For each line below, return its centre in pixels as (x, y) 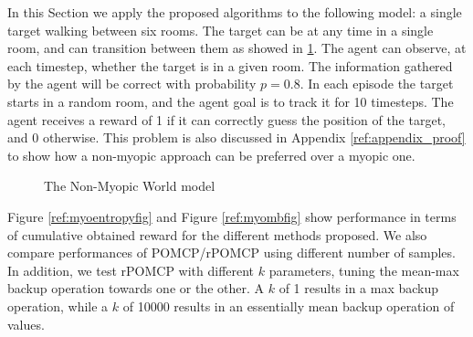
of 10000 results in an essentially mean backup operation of (289, 305)
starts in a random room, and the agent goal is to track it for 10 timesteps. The (231, 101)
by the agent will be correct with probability (132, 84)
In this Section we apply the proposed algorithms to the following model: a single (235, 12)
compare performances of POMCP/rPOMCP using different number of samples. (231, 253)
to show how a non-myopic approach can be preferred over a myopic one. (211, 155)
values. (26, 324)
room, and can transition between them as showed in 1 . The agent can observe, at (237, 48)
